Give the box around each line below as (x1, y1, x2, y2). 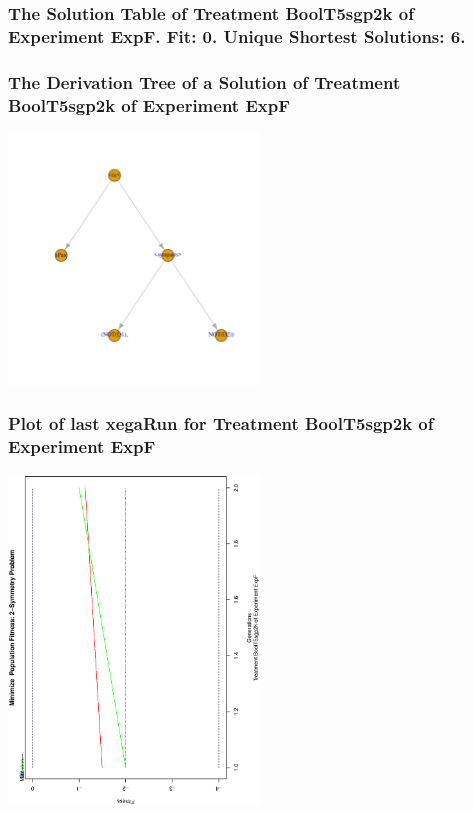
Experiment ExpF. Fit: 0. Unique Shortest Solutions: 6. (8, 23, 466, 48)
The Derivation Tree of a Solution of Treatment (8, 69, 401, 94)
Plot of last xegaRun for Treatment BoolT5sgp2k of (8, 411, 434, 436)
